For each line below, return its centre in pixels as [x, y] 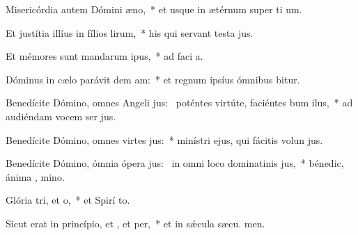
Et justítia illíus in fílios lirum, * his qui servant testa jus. [130, 32]
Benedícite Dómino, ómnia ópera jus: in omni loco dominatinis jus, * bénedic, [175, 163]
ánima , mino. [35, 176]
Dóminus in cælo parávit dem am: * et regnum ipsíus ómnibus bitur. [153, 79]
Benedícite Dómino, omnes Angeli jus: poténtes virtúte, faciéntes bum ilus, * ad [179, 103]
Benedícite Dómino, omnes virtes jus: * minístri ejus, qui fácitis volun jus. [164, 139]
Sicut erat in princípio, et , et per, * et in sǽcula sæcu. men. [135, 223]
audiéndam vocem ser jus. [61, 116]
